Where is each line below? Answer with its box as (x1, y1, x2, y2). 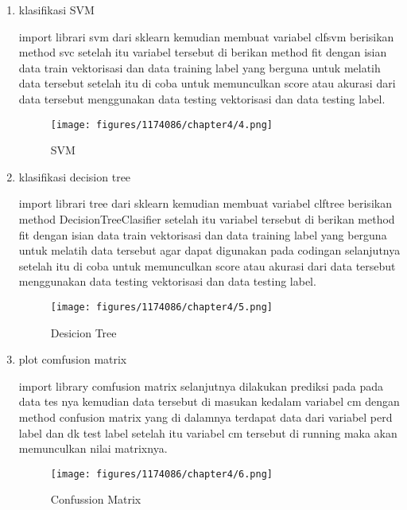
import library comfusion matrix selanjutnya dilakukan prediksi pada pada (18, 377, 384, 394)
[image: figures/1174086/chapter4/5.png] (50, 301, 273, 313)
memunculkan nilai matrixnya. (18, 440, 168, 457)
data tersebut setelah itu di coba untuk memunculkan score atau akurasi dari (18, 75, 396, 91)
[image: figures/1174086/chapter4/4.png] (50, 119, 273, 130)
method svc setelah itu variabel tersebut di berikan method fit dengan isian (18, 44, 387, 60)
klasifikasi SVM (18, 2, 95, 18)
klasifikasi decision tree (18, 168, 131, 185)
